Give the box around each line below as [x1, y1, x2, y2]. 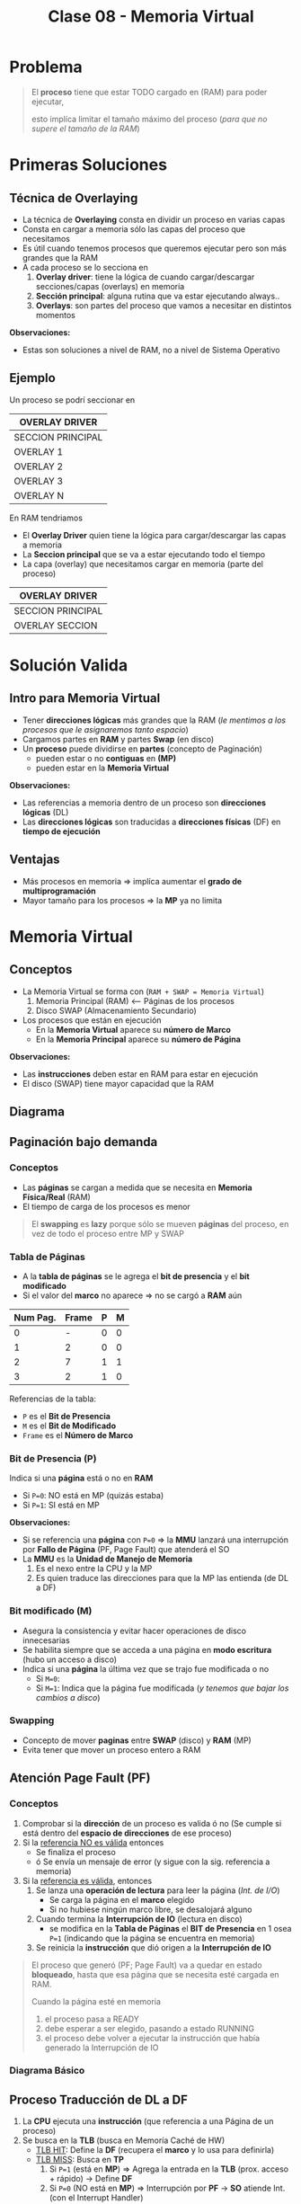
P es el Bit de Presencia [22, 1410, 111, 1421]
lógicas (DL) [22, 806, 69, 817]
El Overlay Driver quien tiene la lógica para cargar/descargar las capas [22, 529, 287, 540]
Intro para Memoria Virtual [9, 690, 161, 707]
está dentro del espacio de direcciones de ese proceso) [22, 1827, 232, 1838]
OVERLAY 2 [13, 460, 64, 473]
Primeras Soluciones [9, 155, 168, 175]
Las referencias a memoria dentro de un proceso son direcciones [22, 797, 267, 808]
